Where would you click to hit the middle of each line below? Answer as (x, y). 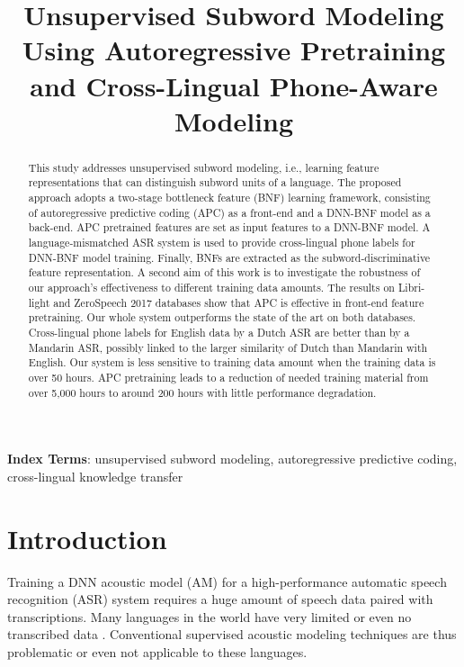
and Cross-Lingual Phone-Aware (234, 85)
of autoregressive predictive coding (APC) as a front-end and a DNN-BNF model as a (229, 212)
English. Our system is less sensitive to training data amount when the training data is (232, 362)
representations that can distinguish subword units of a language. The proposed (215, 182)
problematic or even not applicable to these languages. (157, 651)
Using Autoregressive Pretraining (234, 50)
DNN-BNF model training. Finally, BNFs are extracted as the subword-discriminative (229, 257)
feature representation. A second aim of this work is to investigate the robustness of (224, 272)
